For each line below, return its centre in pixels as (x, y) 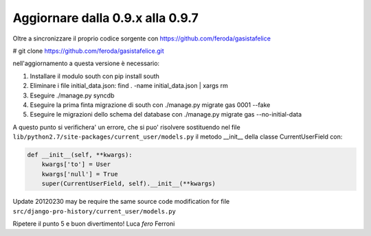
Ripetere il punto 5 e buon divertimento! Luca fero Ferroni (94, 224)
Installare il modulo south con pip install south (94, 76)
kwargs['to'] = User (76, 164)
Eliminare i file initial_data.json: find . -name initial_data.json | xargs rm (129, 86)
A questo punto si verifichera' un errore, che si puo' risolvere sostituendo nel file (126, 127)
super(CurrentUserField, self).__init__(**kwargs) (128, 184)
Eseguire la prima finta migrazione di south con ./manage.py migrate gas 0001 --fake (150, 105)
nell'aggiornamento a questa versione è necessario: (86, 63)
